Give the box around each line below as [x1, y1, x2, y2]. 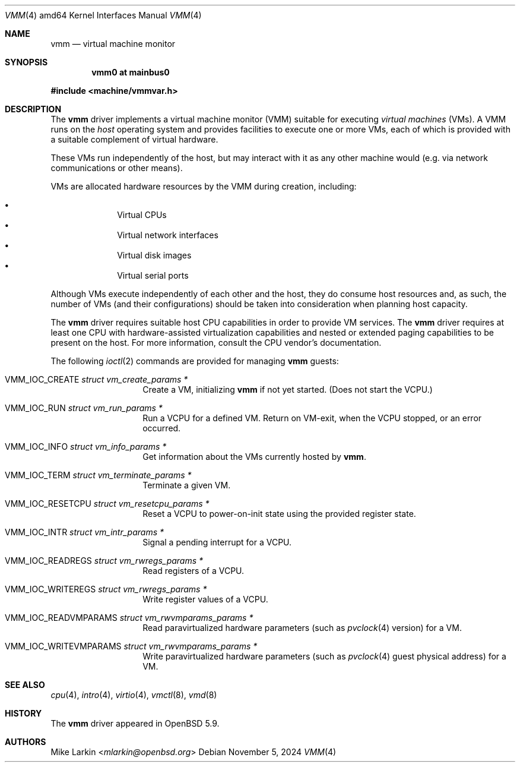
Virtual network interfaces [117, 230, 218, 240]
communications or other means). [50, 163, 183, 173]
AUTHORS [5, 737, 46, 747]
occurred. [142, 423, 181, 433]
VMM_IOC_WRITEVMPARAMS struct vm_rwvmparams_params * [5, 641, 258, 651]
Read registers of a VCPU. [142, 566, 245, 576]
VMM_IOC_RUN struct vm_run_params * [5, 403, 163, 413]
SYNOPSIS [5, 57, 48, 67]
